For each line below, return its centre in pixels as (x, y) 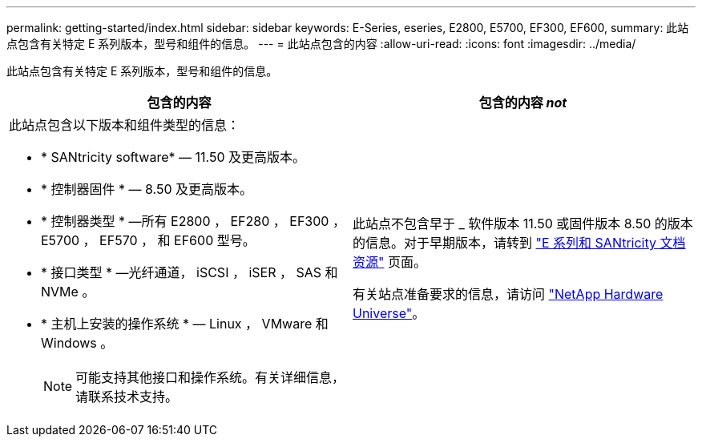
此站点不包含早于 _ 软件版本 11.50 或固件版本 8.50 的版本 (523, 224)
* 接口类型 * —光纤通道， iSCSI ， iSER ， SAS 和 (190, 272)
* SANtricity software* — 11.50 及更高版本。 (173, 157)
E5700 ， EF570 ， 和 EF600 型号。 (148, 240)
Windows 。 (77, 343)
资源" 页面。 (389, 262)
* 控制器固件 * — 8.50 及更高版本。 (147, 189)
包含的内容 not (523, 103)
